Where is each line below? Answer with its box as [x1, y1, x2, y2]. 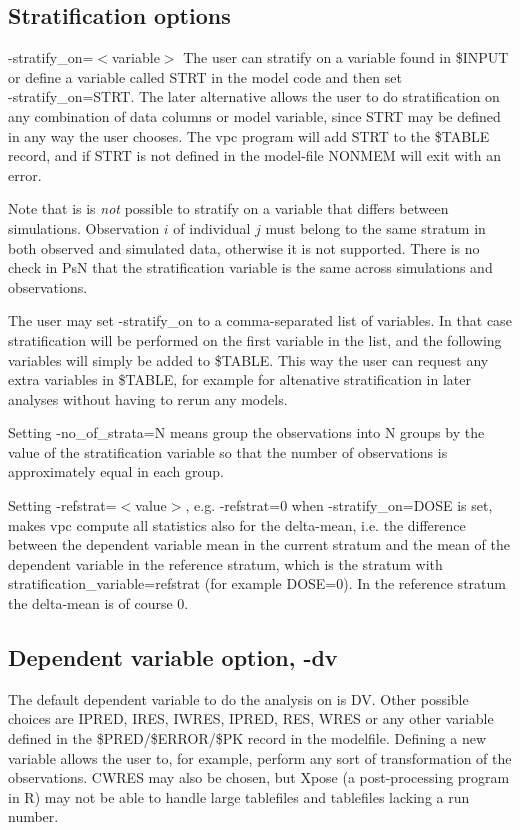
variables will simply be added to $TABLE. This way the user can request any [8, 349, 489, 370]
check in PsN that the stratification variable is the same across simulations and [8, 257, 493, 278]
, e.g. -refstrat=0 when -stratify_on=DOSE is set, [185, 495, 493, 516]
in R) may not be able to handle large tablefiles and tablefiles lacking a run [8, 786, 470, 807]
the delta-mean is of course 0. [8, 593, 189, 614]
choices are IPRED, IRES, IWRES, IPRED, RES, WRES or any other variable [8, 708, 494, 729]
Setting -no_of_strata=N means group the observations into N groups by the [8, 422, 485, 443]
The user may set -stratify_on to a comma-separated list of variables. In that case [8, 310, 512, 331]
